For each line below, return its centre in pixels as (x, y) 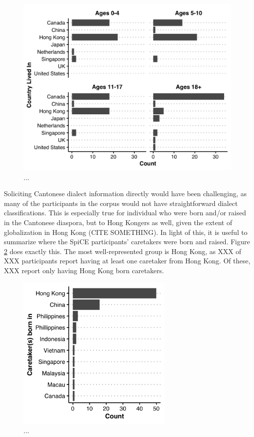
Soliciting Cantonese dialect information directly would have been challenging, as (126, 193)
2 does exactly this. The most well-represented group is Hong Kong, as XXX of (123, 251)
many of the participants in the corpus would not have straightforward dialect (121, 203)
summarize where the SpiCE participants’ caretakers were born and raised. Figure (127, 242)
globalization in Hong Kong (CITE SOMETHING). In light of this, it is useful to (126, 232)
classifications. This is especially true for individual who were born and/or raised (125, 213)
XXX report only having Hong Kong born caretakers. (84, 270)
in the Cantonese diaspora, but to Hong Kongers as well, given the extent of (118, 222)
